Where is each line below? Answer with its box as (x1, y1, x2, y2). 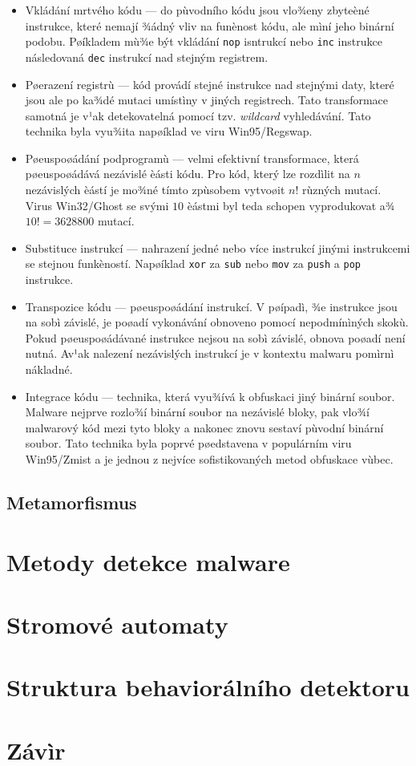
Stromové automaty (6, 607, 228, 640)
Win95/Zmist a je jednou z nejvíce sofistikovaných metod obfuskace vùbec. (25, 451, 394, 468)
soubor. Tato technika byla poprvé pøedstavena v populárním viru (25, 435, 352, 452)
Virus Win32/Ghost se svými (25, 197, 169, 213)
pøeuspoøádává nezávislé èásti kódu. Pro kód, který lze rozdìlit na (25, 165, 350, 182)
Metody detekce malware (6, 545, 290, 578)
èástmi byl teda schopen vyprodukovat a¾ (187, 197, 395, 213)
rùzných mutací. (302, 181, 382, 198)
